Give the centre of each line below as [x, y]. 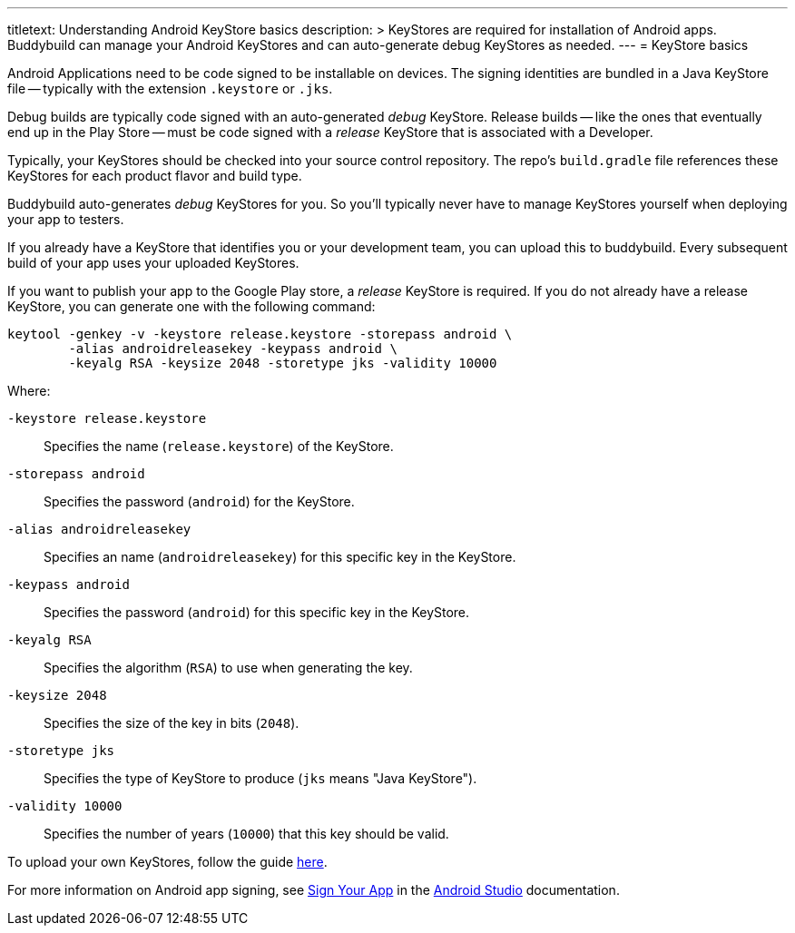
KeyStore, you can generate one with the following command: [191, 306]
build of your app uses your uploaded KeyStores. [153, 263]
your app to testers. [66, 219]
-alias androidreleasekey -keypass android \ [233, 349]
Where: [29, 391]
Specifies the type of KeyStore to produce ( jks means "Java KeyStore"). [260, 778]
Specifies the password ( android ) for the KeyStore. [199, 501]
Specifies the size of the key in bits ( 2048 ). [172, 723]
